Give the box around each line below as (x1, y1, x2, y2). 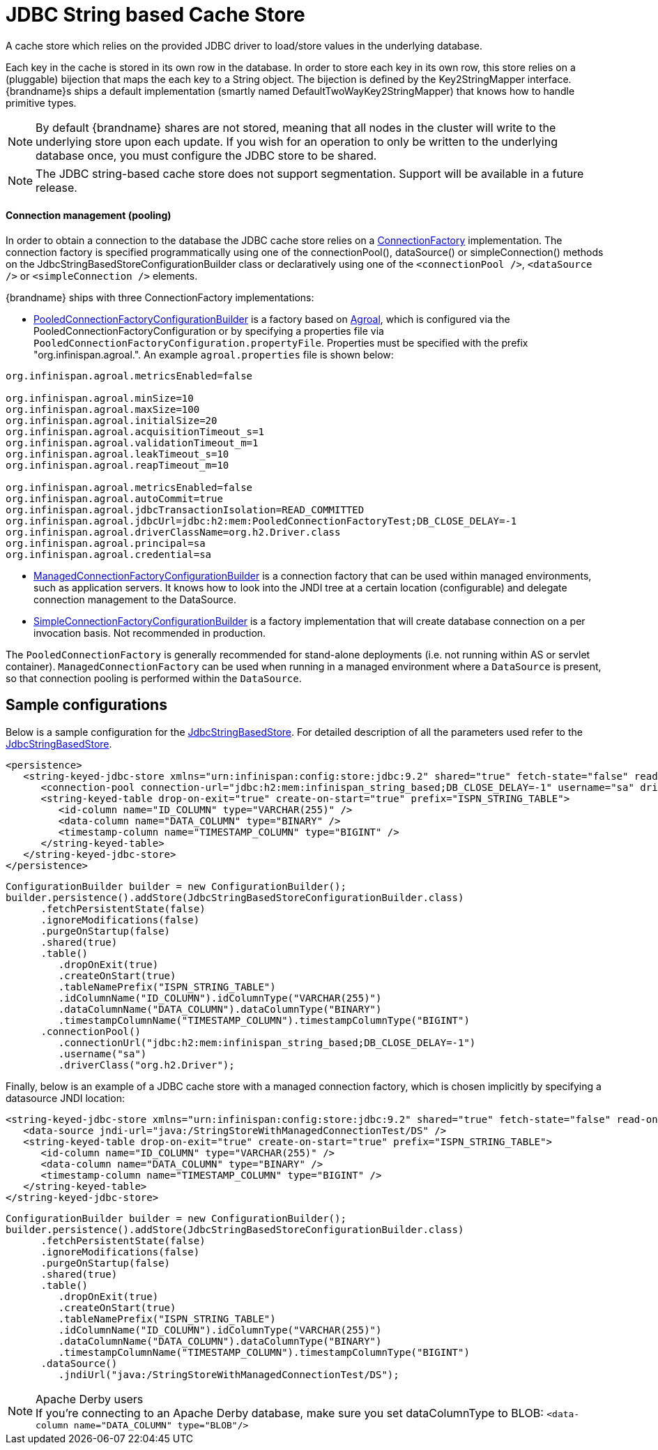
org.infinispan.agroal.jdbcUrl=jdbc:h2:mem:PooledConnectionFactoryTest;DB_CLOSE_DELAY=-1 (6, 515, 517, 527)
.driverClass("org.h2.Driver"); (58, 1059, 235, 1071)
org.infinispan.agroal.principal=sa (6, 537, 206, 549)
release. (36, 180, 77, 195)
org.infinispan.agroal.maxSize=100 (6, 403, 200, 415)
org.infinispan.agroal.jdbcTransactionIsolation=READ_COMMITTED (6, 504, 365, 515)
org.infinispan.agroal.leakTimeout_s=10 (6, 448, 229, 460)
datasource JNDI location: (6, 1092, 125, 1104)
